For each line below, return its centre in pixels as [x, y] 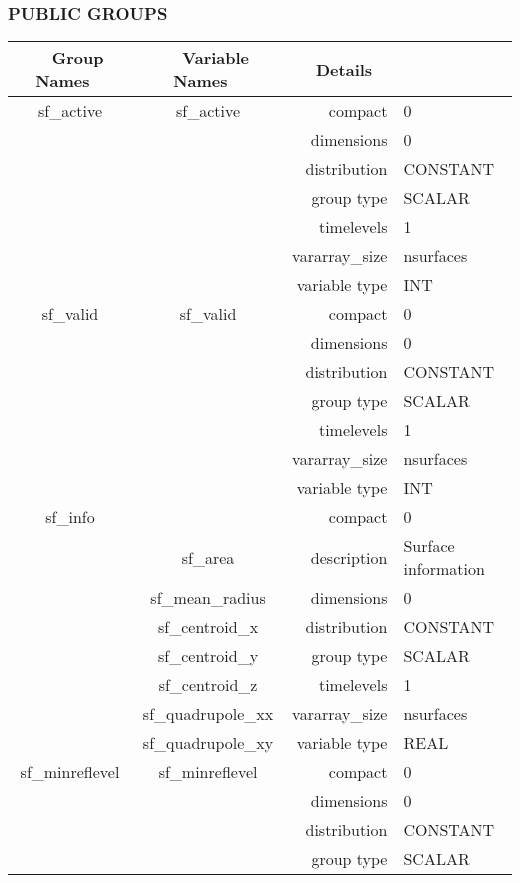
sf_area [208, 557]
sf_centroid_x [208, 627]
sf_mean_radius [208, 598]
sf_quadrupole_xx [208, 714]
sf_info [70, 517]
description [349, 557]
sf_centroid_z [208, 685]
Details [344, 69]
